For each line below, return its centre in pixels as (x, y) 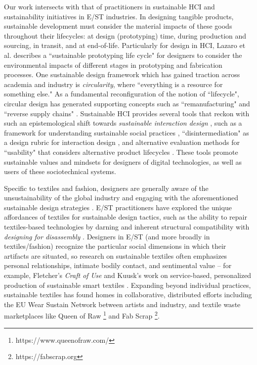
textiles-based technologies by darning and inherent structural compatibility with (127, 227)
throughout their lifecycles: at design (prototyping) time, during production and (125, 35)
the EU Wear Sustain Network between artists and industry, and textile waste (122, 304)
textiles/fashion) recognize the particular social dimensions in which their (115, 246)
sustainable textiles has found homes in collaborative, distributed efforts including (128, 295)
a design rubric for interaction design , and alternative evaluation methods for (122, 142)
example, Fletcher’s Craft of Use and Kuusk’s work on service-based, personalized (128, 275)
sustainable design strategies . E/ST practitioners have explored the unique (118, 207)
